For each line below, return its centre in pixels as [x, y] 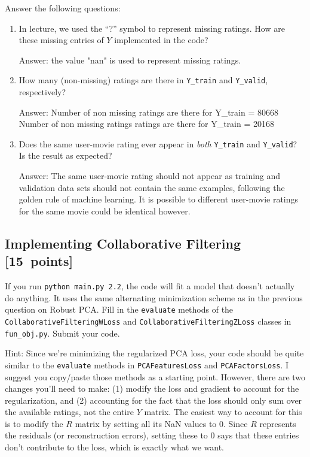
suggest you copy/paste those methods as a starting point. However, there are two [155, 376]
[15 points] [39, 261]
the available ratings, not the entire [69, 412]
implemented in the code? [161, 40]
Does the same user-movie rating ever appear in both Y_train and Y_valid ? [158, 143]
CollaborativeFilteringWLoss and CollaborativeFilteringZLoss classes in [148, 321]
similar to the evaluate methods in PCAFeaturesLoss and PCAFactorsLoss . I [147, 364]
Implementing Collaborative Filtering [123, 243]
